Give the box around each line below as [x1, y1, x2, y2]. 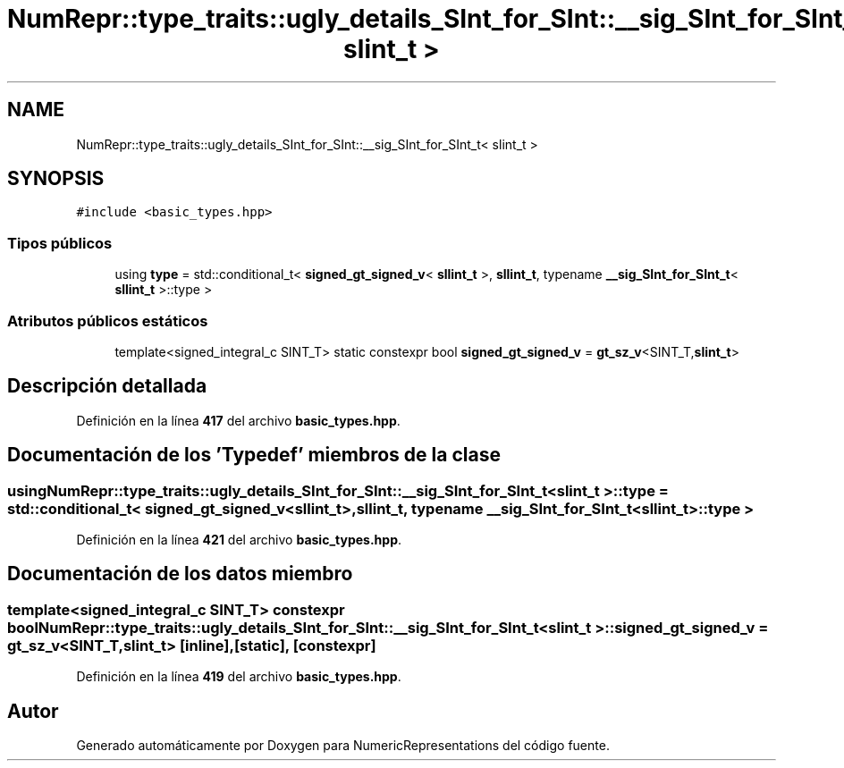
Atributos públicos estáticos [7, 311, 208, 330]
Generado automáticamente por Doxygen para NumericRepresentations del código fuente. [76, 738, 610, 754]
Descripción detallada [7, 375, 207, 398]
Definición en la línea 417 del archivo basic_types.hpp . [76, 412, 401, 428]
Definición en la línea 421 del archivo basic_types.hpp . [76, 532, 402, 547]
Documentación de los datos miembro [7, 562, 353, 586]
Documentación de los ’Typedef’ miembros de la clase [7, 443, 501, 467]
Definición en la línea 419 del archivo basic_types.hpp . [76, 669, 401, 685]
